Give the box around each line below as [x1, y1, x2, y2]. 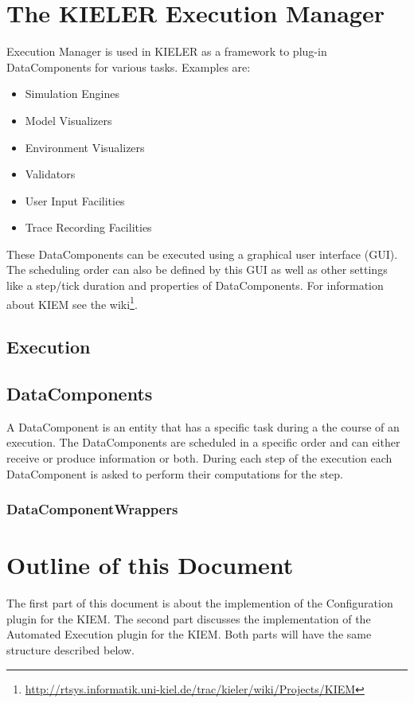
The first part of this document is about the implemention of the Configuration [6, 595, 393, 611]
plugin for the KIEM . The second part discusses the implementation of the [6, 610, 371, 627]
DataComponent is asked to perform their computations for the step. [6, 465, 343, 482]
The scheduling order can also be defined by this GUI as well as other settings [6, 261, 388, 278]
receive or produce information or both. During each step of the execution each [6, 450, 393, 467]
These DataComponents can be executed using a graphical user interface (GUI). [6, 245, 398, 262]
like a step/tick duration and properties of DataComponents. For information [6, 277, 384, 294]
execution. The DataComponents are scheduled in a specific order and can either [6, 434, 400, 451]
